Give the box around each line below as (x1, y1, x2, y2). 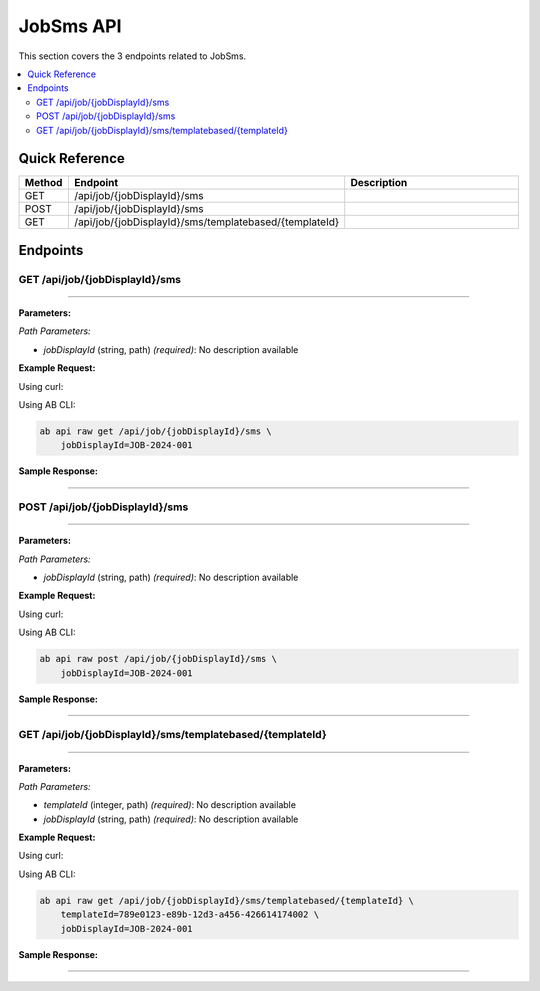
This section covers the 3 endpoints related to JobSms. (18, 50, 247, 62)
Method (24, 176, 63, 190)
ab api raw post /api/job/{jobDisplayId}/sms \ (39, 653, 277, 665)
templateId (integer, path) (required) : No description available (43, 799, 297, 811)
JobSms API (18, 15, 122, 37)
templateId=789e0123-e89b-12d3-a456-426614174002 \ (60, 909, 320, 920)
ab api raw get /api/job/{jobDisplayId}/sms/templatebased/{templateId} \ (39, 895, 415, 906)
